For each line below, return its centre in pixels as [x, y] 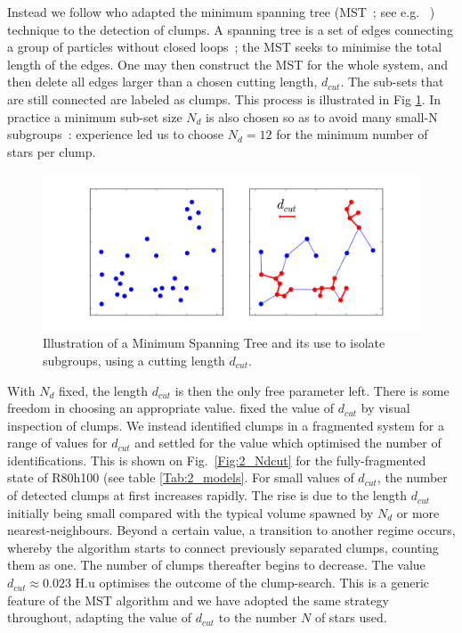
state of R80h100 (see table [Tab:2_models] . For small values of [181, 477]
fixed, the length [103, 390]
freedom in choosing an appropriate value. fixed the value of [170, 408]
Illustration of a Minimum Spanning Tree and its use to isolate [214, 343]
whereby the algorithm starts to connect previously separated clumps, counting [223, 547]
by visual [385, 408]
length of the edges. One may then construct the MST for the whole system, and [228, 64]
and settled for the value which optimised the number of [288, 443]
